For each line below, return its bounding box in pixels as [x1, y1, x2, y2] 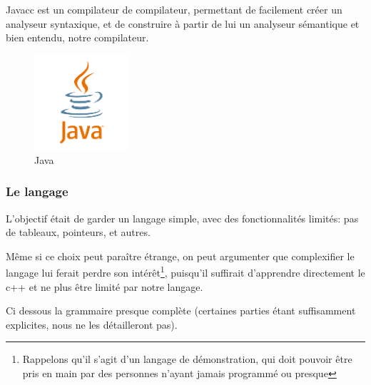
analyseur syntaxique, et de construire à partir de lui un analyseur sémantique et [6, 16, 360, 31]
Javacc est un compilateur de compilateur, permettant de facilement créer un [6, 2, 342, 16]
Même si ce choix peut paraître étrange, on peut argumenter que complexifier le [6, 248, 355, 263]
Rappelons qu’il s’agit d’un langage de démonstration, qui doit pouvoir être [22, 351, 352, 366]
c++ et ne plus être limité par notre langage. [6, 279, 203, 294]
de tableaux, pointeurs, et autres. [6, 225, 151, 240]
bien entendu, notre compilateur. [6, 30, 149, 45]
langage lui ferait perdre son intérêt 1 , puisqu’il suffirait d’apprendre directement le [6, 263, 365, 279]
